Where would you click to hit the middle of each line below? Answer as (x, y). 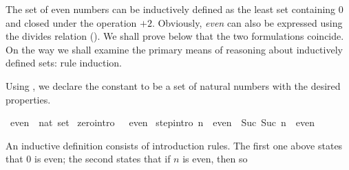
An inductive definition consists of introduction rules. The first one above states (174, 145)
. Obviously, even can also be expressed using (247, 22)
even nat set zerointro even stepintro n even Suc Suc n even (162, 122)
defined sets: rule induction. (64, 63)
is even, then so (215, 159)
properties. (28, 99)
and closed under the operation (71, 22)
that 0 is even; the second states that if (88, 159)
